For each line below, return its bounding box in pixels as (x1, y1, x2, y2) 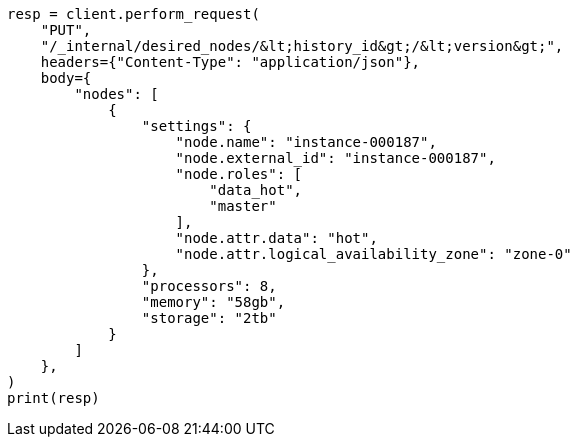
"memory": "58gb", (141, 294, 286, 310)
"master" (209, 198, 277, 214)
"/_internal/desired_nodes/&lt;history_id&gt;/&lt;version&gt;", (40, 38, 564, 54)
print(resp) (7, 390, 100, 406)
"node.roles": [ (175, 166, 303, 182)
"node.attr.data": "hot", (175, 230, 378, 246)
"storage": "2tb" (141, 310, 277, 326)
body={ (40, 70, 92, 86)
